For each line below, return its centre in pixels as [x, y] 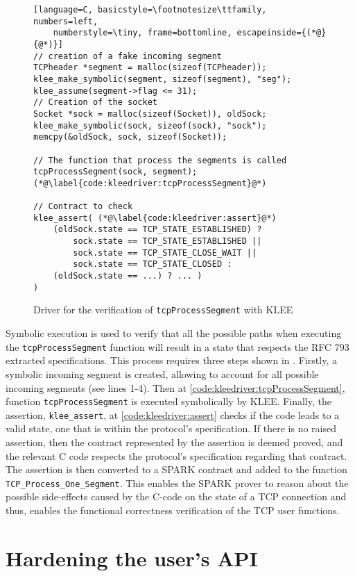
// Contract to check [83, 207]
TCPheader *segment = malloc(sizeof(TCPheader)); [150, 68]
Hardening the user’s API [132, 558]
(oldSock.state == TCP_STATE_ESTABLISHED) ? [157, 230]
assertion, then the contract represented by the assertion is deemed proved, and [174, 442]
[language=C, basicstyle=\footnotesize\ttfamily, [150, 10]
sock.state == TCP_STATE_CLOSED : [153, 264]
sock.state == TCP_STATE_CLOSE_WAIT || [165, 253]
